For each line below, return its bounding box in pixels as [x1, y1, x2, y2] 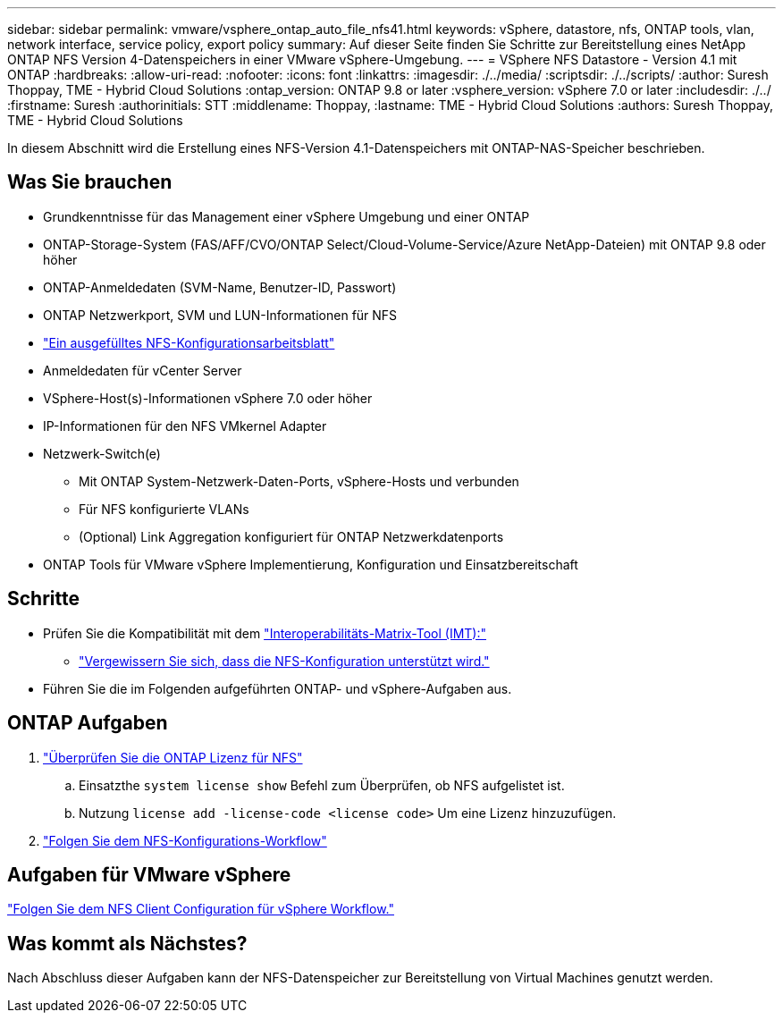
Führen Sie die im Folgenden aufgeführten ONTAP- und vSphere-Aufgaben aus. [43, 680, 512, 696]
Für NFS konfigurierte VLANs [79, 501, 249, 517]
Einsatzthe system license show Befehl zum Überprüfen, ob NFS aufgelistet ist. [79, 777, 565, 793]
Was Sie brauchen [7, 171, 173, 194]
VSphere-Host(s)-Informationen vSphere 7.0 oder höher [43, 390, 373, 406]
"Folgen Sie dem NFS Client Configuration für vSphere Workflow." [7, 901, 394, 917]
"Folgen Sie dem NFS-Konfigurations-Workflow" [43, 832, 327, 848]
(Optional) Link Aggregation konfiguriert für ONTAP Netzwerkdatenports [79, 528, 504, 544]
